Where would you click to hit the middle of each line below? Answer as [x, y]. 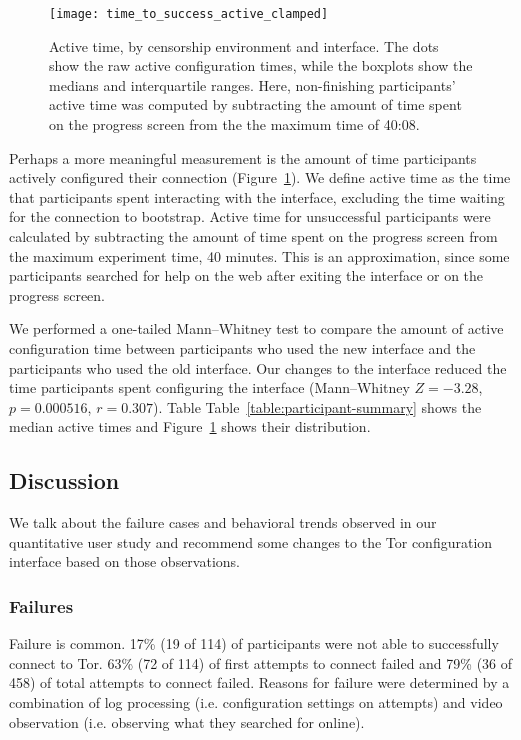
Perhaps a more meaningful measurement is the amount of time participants [243, 157]
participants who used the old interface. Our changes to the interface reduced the [258, 367]
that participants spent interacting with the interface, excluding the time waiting [257, 196]
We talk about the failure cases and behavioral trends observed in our [223, 522]
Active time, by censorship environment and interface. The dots [244, 45]
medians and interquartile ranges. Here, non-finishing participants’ [252, 84]
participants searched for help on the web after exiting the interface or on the [246, 275]
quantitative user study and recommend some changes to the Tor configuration [251, 541]
